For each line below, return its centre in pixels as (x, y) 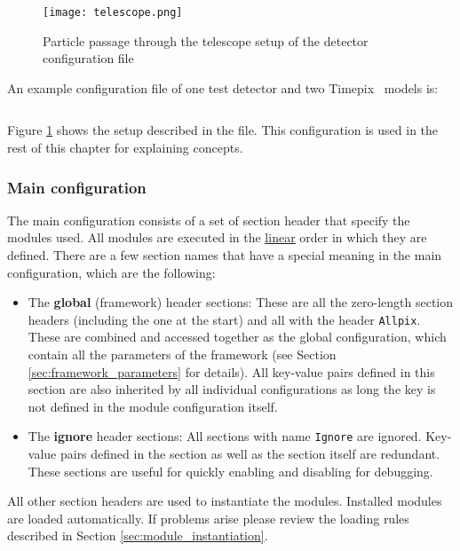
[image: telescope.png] (113, 12)
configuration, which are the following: (111, 272)
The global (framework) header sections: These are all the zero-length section (240, 302)
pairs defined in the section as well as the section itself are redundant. (250, 454)
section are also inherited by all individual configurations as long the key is (232, 389)
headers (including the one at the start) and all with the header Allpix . (224, 319)
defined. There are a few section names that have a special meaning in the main (225, 255)
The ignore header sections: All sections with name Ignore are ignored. (225, 436)
